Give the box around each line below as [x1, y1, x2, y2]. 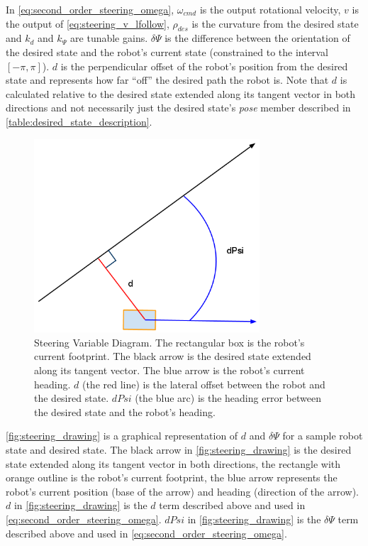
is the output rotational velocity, [199, 2, 341, 16]
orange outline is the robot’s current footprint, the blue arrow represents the [6, 470, 338, 485]
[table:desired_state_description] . [6, 114, 152, 129]
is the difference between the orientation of [165, 31, 350, 45]
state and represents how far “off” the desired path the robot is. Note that [6, 72, 329, 87]
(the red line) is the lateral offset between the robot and [82, 376, 325, 391]
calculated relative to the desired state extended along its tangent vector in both [6, 86, 356, 101]
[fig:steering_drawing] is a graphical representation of [6, 428, 238, 443]
